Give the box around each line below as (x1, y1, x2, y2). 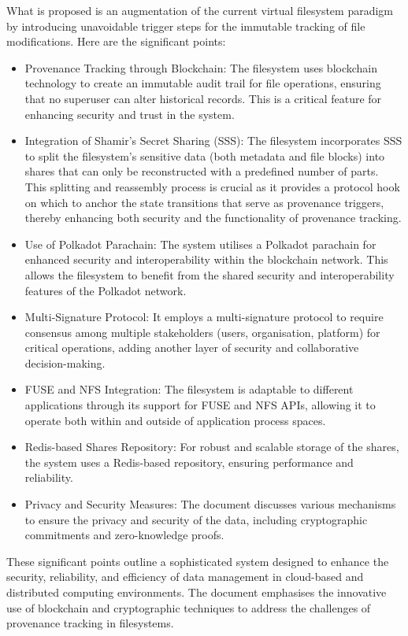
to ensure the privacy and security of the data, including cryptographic (24, 511, 368, 527)
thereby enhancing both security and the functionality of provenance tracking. (24, 209, 402, 226)
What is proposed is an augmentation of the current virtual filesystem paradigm (6, 2, 393, 18)
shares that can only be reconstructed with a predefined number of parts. (24, 163, 379, 179)
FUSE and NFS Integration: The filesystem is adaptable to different (24, 381, 354, 397)
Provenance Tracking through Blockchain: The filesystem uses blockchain (24, 59, 378, 76)
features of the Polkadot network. (24, 282, 187, 298)
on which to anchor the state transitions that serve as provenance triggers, (24, 194, 384, 210)
